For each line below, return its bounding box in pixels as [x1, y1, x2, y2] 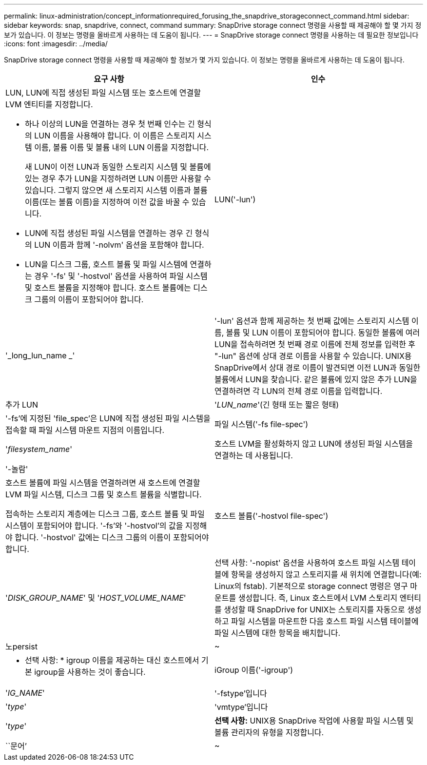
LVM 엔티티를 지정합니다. [5, 99, 93, 109]
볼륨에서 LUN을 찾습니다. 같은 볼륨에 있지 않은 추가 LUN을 [214, 374, 417, 384]
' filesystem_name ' [5, 444, 73, 454]
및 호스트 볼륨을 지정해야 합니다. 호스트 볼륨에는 [25, 283, 191, 293]
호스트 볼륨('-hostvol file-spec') [214, 511, 329, 521]
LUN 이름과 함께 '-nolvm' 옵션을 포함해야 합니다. [34, 240, 204, 250]
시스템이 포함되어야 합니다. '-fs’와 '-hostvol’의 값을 [5, 521, 183, 530]
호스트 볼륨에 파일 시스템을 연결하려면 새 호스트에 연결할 [5, 478, 200, 488]
